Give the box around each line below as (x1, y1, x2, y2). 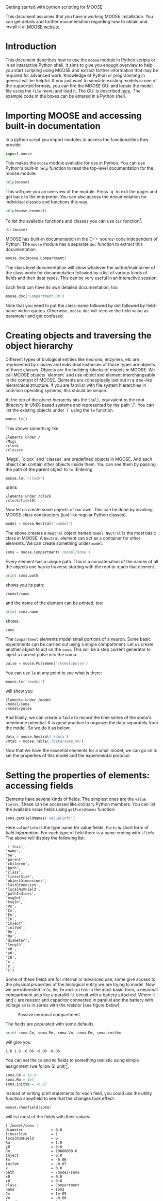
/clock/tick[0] (5, 498, 36, 503)
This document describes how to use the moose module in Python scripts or (5, 57, 156, 63)
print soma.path (5, 574, 38, 578)
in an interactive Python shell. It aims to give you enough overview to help (5, 62, 153, 68)
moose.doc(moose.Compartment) (5, 256, 67, 261)
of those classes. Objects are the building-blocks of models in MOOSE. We (5, 367, 155, 373)
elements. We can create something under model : (5, 540, 104, 546)
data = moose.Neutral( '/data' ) (5, 734, 69, 739)
